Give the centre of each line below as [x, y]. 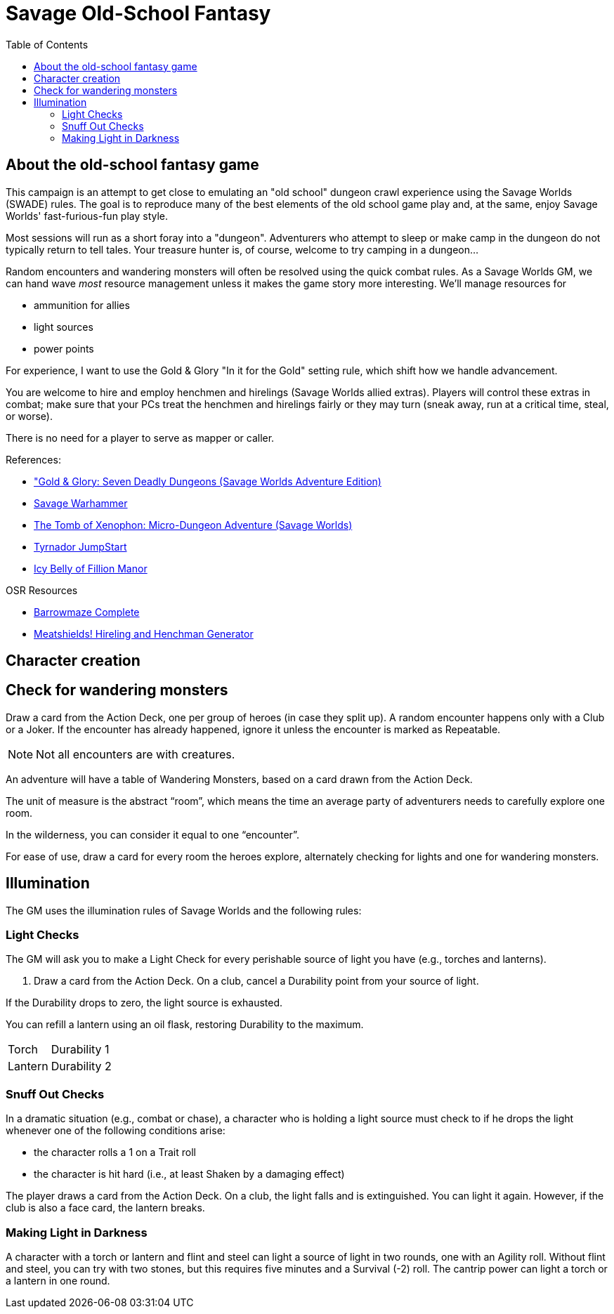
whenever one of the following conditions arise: [116, 1131]
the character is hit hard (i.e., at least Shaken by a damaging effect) [189, 1174]
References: [33, 459]
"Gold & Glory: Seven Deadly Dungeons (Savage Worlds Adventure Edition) [208, 481]
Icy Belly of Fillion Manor [91, 568]
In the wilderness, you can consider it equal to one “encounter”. [152, 834]
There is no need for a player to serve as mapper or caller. [140, 438]
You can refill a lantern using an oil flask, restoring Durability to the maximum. [185, 1025]
